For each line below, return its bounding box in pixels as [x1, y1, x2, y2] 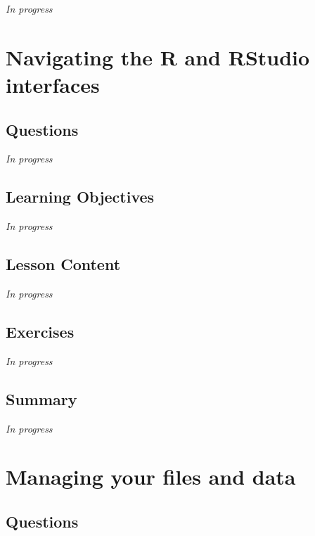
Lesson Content [6, 253, 121, 275]
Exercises [6, 320, 75, 342]
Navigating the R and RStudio [6, 42, 310, 71]
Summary [6, 388, 77, 409]
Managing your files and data [6, 462, 296, 491]
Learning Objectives [6, 186, 155, 208]
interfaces [6, 70, 100, 98]
